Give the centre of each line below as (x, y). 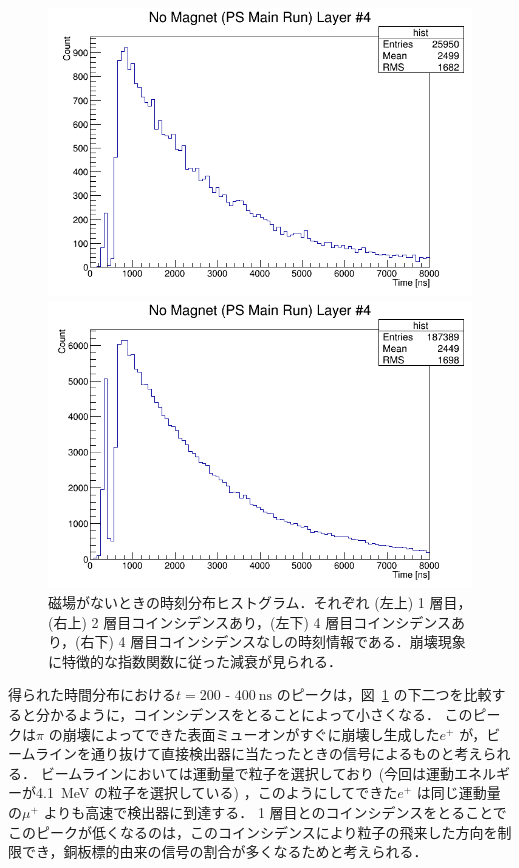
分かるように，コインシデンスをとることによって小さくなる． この (254, 714)
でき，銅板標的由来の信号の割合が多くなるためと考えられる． (224, 851)
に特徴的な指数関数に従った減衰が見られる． (195, 660)
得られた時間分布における (92, 694)
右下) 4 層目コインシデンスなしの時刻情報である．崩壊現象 (273, 641)
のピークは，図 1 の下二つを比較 (384, 694)
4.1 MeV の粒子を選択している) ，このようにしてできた (216, 792)
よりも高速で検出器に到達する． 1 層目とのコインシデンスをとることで (275, 811)
